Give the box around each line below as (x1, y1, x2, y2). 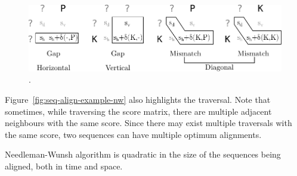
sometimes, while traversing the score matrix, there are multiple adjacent (5, 105, 272, 117)
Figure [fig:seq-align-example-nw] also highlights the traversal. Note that (5, 93, 271, 105)
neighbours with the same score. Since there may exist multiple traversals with (5, 117, 292, 129)
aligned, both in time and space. (5, 159, 123, 172)
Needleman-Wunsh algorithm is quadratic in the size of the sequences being (5, 148, 281, 161)
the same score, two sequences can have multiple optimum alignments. (5, 128, 262, 140)
